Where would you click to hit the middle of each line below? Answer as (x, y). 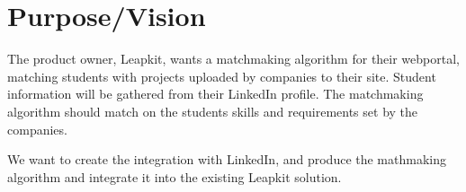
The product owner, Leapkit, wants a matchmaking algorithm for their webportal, (233, 59)
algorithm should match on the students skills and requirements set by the (213, 111)
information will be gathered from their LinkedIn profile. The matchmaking (215, 94)
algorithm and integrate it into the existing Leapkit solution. (175, 176)
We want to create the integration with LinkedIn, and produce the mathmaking (227, 159)
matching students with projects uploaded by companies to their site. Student (222, 76)
